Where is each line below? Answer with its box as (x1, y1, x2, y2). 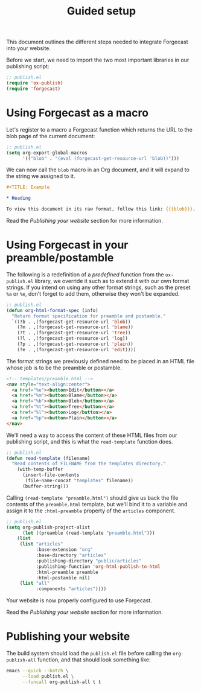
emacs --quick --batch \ (6, 668, 69, 674)
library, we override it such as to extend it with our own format (34, 277, 190, 284)
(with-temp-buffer (17, 467, 63, 473)
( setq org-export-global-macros (6, 150, 88, 156)
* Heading (6, 195, 31, 202)
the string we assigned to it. (6, 173, 75, 180)
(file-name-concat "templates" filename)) (25, 478, 134, 484)
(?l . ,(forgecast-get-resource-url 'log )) (17, 336, 129, 342)
